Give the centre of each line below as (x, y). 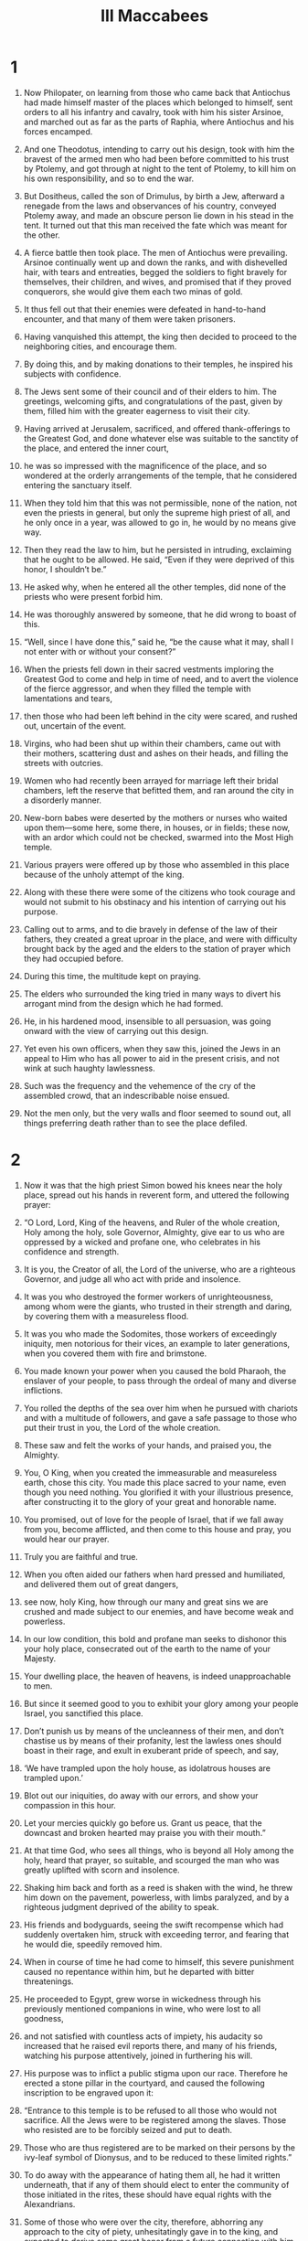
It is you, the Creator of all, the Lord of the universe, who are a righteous (159, 1269)
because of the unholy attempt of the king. (104, 874)
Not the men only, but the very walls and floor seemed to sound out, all (157, 1113)
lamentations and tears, (68, 698)
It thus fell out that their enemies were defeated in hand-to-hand (144, 309)
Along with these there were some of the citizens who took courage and (159, 891)
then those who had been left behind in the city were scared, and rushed (160, 716)
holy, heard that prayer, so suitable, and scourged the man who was (151, 1860)
